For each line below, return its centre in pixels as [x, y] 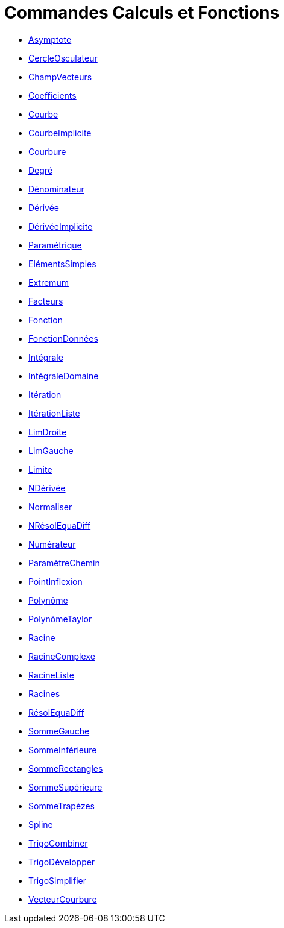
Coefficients [52, 95]
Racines [44, 693]
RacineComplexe [62, 656]
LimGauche [51, 450]
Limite [40, 469]
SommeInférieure [63, 750]
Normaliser [50, 507]
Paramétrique [55, 245]
